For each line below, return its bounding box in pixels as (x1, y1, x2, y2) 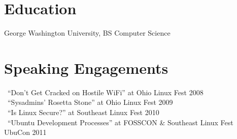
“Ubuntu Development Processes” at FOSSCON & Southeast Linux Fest (7, 117, 233, 127)
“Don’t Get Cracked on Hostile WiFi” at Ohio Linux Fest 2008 (7, 87, 204, 97)
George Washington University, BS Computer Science (4, 27, 171, 38)
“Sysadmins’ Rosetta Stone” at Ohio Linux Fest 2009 (7, 97, 173, 107)
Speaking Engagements (4, 57, 168, 78)
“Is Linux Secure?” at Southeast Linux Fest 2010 (7, 107, 159, 118)
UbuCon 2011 (4, 127, 47, 137)
